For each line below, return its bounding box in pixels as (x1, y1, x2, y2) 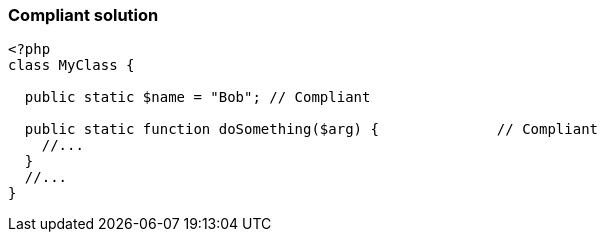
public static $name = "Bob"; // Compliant (24, 89, 371, 106)
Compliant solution (8, 5, 159, 25)
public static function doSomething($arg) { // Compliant (24, 121, 599, 138)
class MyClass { (8, 57, 135, 74)
